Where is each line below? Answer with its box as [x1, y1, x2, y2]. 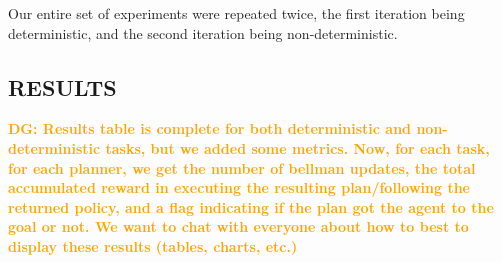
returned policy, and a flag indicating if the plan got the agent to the [8, 196, 494, 217]
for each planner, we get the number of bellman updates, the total [8, 157, 476, 178]
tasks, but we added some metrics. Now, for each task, [105, 137, 490, 158]
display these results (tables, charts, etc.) [8, 235, 298, 256]
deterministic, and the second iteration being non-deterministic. [8, 22, 398, 43]
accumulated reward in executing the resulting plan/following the [8, 177, 470, 198]
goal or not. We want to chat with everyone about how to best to [8, 216, 469, 237]
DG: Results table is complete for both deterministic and [8, 118, 412, 139]
